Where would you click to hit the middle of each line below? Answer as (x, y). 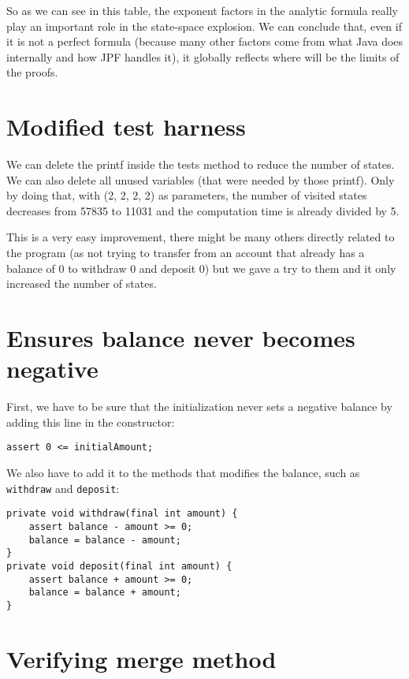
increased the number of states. (82, 284)
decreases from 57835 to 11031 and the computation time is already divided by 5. (203, 210)
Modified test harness (126, 127)
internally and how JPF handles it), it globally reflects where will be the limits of (203, 56)
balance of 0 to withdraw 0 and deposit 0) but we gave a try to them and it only (201, 268)
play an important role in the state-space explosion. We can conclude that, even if (204, 26)
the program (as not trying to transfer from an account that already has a (186, 253)
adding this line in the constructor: (91, 422)
